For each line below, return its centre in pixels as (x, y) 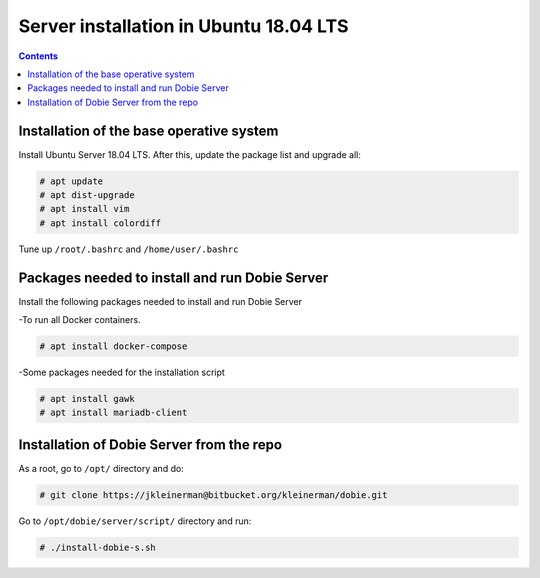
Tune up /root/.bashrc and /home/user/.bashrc (128, 249)
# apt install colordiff (100, 223)
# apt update (71, 181)
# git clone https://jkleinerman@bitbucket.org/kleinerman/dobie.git (213, 494)
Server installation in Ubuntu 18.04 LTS (183, 26)
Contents (38, 56)
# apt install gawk (87, 399)
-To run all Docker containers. (79, 320)
